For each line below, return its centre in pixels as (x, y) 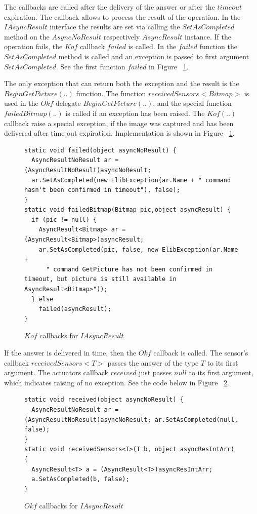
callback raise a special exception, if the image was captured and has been (119, 123)
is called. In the (152, 46)
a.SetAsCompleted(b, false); (80, 479)
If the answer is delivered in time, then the (70, 352)
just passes (155, 372)
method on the (27, 36)
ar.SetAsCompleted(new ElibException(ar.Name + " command (131, 180)
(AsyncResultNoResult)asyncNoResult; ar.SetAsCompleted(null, (131, 420)
